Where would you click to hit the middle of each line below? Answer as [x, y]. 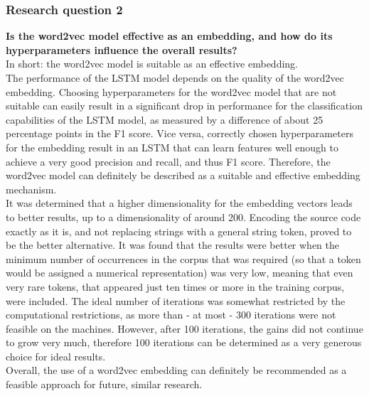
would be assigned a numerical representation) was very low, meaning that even [180, 273]
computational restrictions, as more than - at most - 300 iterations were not [171, 315]
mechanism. [31, 189]
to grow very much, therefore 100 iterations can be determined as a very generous [184, 342]
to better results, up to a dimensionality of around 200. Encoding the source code [183, 216]
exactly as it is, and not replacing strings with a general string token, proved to [179, 231]
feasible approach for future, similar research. [104, 384]
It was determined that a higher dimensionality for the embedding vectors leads [179, 203]
